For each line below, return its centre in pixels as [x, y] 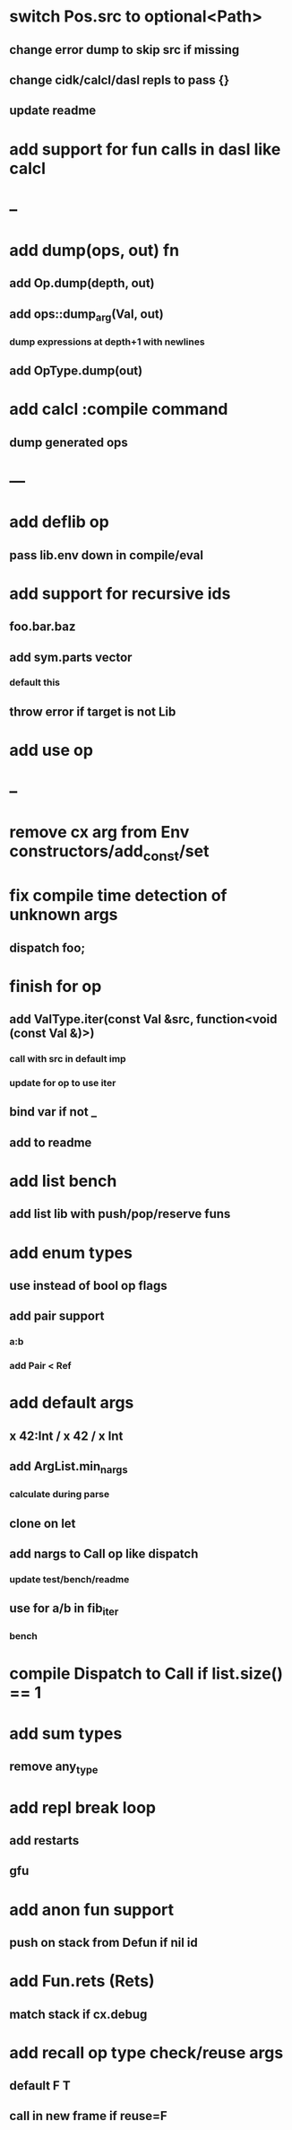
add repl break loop [83, 1807]
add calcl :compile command [119, 409]
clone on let [43, 1523]
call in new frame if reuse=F [88, 2116]
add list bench [63, 1181]
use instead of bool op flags [88, 1285]
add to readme [51, 1142]
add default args [72, 1403]
